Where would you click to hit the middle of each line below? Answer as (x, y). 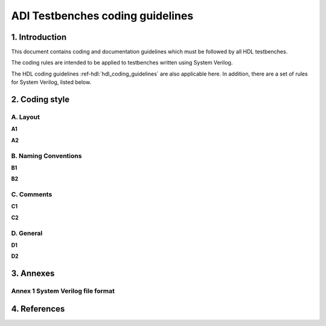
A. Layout (26, 117)
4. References (38, 309)
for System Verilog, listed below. (51, 82)
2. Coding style (40, 100)
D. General (27, 233)
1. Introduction (39, 37)
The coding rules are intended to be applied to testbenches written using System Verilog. (122, 63)
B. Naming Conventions (46, 156)
